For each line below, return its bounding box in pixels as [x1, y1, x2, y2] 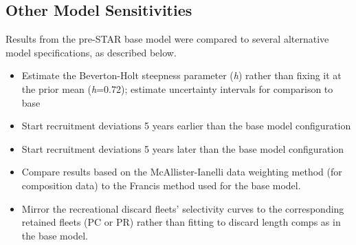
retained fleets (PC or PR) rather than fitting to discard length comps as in [21, 215, 341, 229]
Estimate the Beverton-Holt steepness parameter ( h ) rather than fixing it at [21, 68, 342, 83]
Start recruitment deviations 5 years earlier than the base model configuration [21, 118, 351, 133]
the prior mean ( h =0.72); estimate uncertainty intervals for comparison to [21, 81, 333, 96]
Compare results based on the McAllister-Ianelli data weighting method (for [21, 164, 342, 179]
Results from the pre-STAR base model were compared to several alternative [5, 32, 329, 46]
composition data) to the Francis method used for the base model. [21, 178, 301, 192]
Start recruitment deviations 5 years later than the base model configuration [21, 141, 344, 156]
